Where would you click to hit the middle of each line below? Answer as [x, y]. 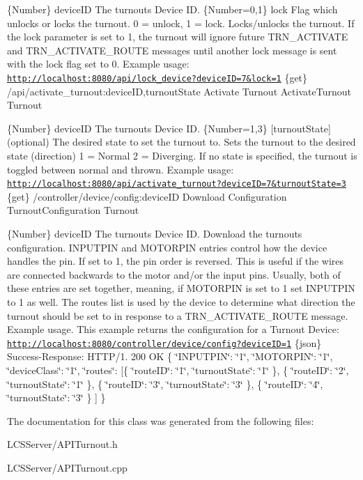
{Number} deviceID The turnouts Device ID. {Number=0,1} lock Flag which [172, 9]
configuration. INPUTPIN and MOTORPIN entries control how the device [167, 247]
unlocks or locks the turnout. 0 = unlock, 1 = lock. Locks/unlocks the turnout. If [181, 23]
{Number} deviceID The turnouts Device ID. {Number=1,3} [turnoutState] [169, 128]
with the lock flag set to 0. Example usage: [98, 64]
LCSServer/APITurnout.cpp [67, 467]
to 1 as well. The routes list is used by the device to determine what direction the [181, 302]
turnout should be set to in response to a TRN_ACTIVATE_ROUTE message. [178, 315]
